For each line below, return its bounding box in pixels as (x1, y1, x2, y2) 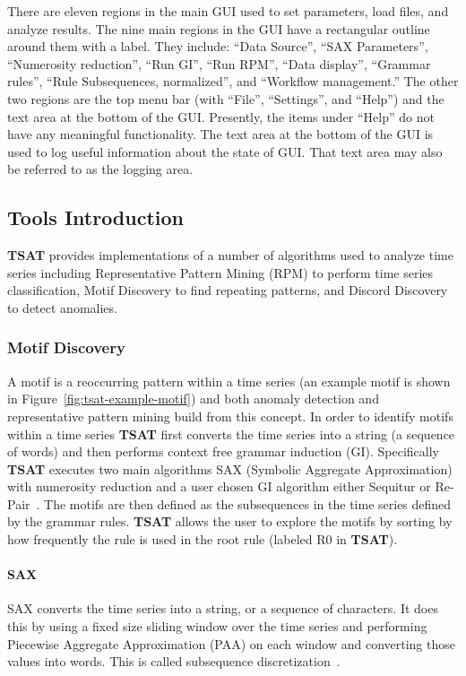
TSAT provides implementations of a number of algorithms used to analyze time (7, 246, 453, 264)
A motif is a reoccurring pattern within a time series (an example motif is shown (7, 371, 451, 390)
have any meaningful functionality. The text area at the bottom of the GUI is (7, 125, 434, 143)
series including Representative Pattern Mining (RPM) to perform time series (7, 263, 434, 282)
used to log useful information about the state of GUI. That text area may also (7, 142, 443, 160)
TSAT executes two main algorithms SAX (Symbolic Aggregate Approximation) (7, 459, 453, 478)
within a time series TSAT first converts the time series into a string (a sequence (7, 424, 455, 443)
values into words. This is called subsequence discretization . (7, 652, 341, 671)
